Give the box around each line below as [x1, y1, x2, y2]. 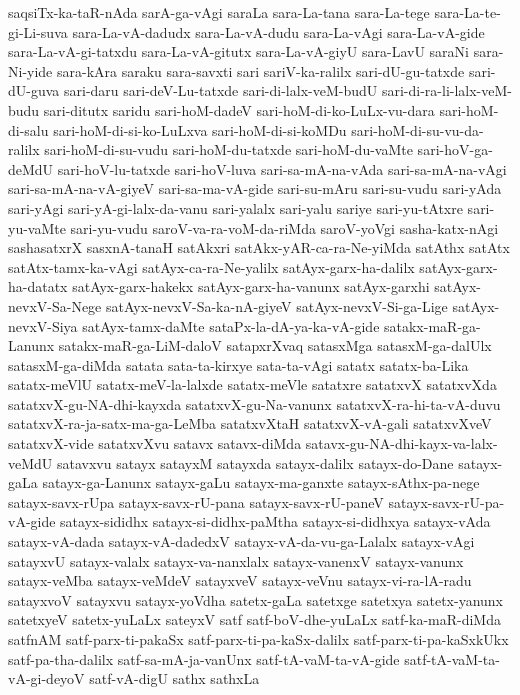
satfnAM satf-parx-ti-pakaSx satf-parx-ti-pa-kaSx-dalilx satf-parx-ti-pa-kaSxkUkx [8, 629, 509, 649]
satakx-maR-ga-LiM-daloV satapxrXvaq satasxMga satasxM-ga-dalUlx [58, 335, 492, 356]
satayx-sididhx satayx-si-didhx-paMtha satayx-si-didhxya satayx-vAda [60, 511, 491, 532]
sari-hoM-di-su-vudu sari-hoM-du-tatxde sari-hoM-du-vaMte [44, 139, 413, 160]
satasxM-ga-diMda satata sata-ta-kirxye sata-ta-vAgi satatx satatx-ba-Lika [8, 354, 469, 375]
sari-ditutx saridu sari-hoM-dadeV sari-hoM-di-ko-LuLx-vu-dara [43, 99, 435, 120]
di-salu [8, 119, 49, 140]
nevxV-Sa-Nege [8, 295, 102, 316]
